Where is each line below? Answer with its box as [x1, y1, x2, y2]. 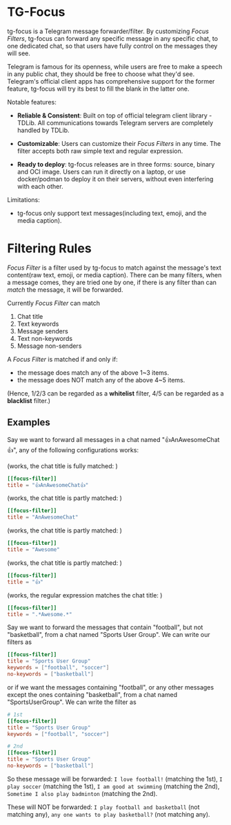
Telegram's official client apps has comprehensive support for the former [7, 77, 215, 85]
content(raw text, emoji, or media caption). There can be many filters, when [7, 270, 222, 279]
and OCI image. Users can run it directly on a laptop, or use [17, 167, 186, 176]
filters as [7, 638, 32, 647]
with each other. [17, 182, 63, 190]
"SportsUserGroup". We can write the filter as [7, 698, 137, 706]
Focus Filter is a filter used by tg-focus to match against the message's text [7, 263, 222, 272]
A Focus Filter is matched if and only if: [7, 355, 119, 363]
